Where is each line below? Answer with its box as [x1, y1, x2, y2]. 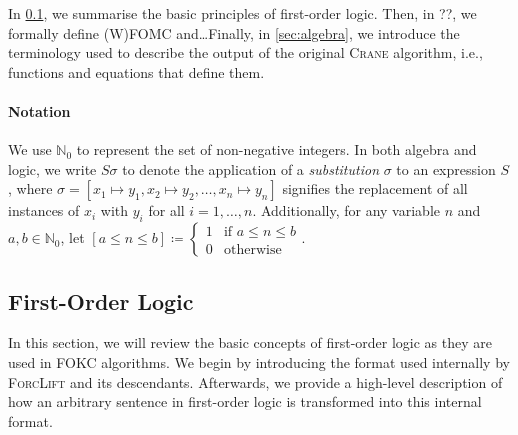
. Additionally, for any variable [252, 200, 440, 221]
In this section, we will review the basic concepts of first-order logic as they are [8, 332, 492, 353]
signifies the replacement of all [282, 178, 468, 199]
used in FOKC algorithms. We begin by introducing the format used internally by [8, 351, 510, 372]
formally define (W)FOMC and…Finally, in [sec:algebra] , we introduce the [8, 22, 460, 43]
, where [8, 178, 53, 199]
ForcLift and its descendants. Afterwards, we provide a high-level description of [8, 371, 503, 392]
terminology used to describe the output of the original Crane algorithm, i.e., [8, 42, 483, 63]
